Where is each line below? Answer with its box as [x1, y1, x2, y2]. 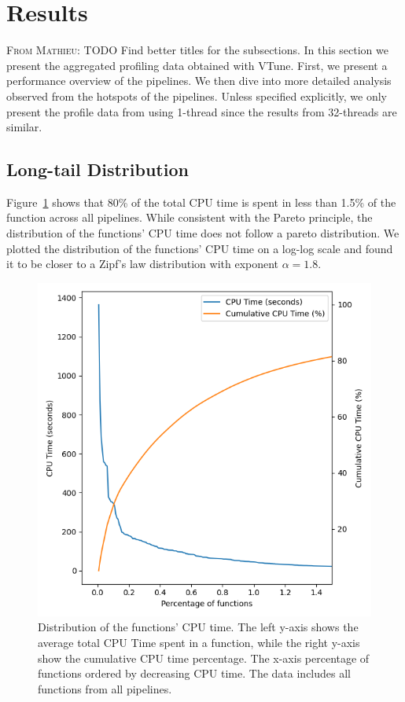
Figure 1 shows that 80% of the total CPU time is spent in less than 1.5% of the [6, 193, 396, 210]
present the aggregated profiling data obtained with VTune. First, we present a [6, 57, 388, 73]
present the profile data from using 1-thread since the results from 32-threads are [6, 103, 397, 119]
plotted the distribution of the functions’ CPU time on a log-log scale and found [6, 240, 393, 256]
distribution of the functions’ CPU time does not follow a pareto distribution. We [6, 225, 399, 241]
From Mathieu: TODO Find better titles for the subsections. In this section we [6, 42, 388, 58]
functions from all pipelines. [38, 680, 172, 696]
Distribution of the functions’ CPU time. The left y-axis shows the [38, 619, 359, 635]
